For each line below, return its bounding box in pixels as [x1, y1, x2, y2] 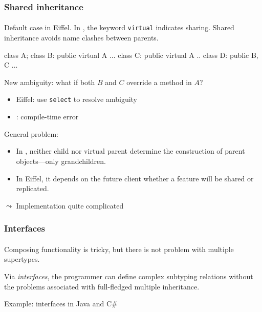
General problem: [4, 128, 58, 139]
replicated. [16, 183, 49, 194]
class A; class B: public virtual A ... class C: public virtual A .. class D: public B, [4, 49, 258, 60]
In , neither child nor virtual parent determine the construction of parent [16, 145, 245, 156]
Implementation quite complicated [16, 200, 124, 211]
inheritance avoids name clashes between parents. [4, 32, 159, 43]
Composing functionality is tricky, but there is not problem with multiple [4, 243, 234, 254]
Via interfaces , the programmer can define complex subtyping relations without [4, 271, 253, 281]
